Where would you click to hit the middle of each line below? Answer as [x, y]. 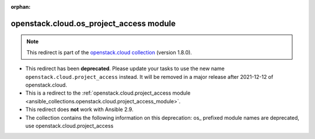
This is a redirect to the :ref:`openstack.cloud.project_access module [108, 93]
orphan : [21, 7]
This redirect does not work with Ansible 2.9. [79, 110]
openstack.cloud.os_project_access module [93, 23]
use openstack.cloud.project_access [69, 126]
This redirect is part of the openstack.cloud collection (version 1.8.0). [109, 52]
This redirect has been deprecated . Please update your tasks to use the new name [125, 69]
